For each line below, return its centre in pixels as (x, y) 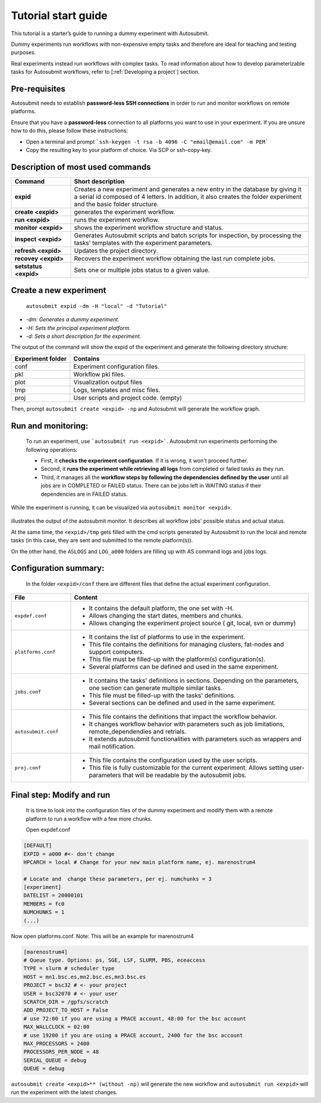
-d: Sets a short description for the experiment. (84, 336)
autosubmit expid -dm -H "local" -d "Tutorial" (97, 306)
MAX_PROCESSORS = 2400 (56, 1043)
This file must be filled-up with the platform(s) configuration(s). (177, 660)
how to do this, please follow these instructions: (69, 131)
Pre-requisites (38, 88)
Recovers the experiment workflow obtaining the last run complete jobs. (175, 258)
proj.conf (28, 768)
